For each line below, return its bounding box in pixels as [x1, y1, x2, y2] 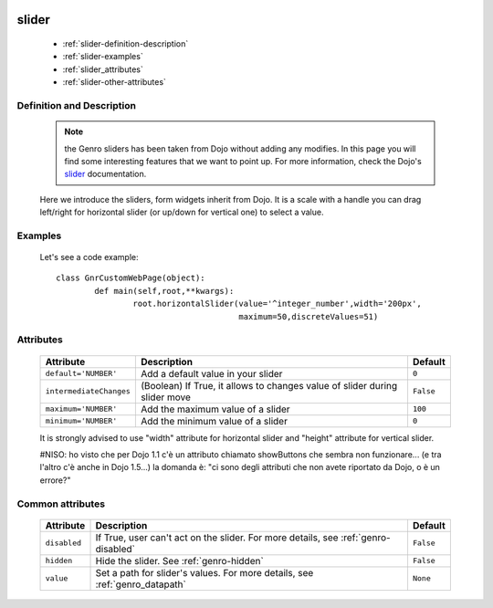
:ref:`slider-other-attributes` [62, 77, 166, 88]
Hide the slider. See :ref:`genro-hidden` [95, 554, 264, 567]
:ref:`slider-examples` [62, 51, 143, 62]
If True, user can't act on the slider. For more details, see [95, 530, 339, 543]
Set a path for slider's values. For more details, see [95, 566, 314, 579]
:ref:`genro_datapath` [95, 578, 186, 591]
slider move [140, 391, 192, 404]
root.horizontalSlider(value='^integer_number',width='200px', [132, 299, 422, 309]
